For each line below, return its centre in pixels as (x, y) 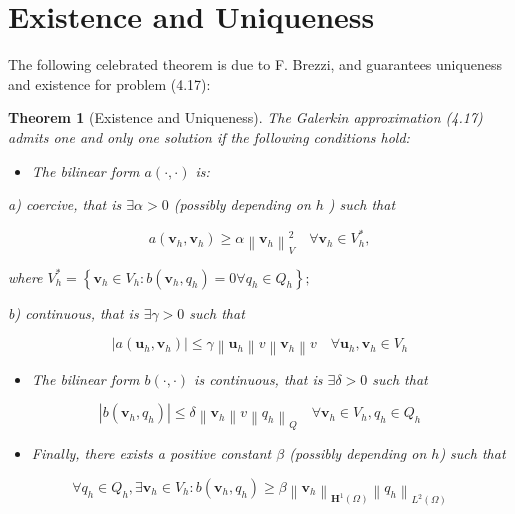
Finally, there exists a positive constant (151, 453)
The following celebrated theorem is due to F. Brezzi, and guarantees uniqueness (255, 64)
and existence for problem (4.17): (109, 83)
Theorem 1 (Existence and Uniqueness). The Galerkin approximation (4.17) (245, 117)
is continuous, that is (258, 378)
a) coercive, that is (65, 204)
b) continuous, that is (73, 312)
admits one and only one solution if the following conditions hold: (209, 136)
